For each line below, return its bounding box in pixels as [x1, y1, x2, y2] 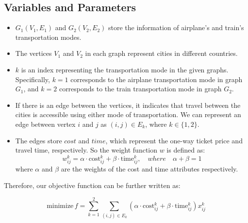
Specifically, [15, 74, 50, 84]
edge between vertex [15, 119, 76, 129]
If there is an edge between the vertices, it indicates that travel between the [15, 100, 241, 110]
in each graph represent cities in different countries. [85, 48, 238, 58]
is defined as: [166, 145, 205, 155]
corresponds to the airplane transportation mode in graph [70, 74, 243, 84]
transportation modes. [15, 32, 82, 42]
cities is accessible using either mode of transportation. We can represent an [15, 109, 241, 120]
